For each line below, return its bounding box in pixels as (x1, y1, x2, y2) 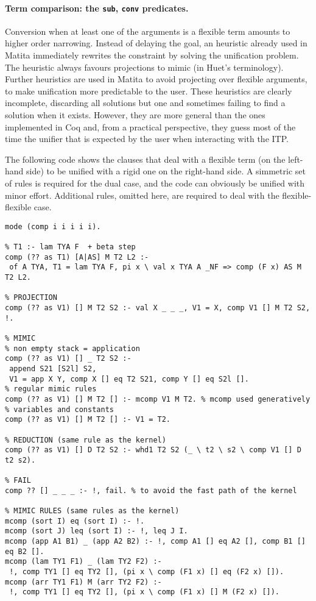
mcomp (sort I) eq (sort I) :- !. (5, 516, 145, 525)
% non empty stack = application (5, 344, 140, 353)
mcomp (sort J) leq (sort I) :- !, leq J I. (5, 527, 188, 536)
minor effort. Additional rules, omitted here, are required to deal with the (5, 188, 279, 201)
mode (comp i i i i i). (5, 222, 101, 231)
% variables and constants (5, 405, 114, 414)
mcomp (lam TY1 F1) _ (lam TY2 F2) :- (5, 557, 162, 566)
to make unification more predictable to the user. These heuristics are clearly (5, 84, 292, 97)
